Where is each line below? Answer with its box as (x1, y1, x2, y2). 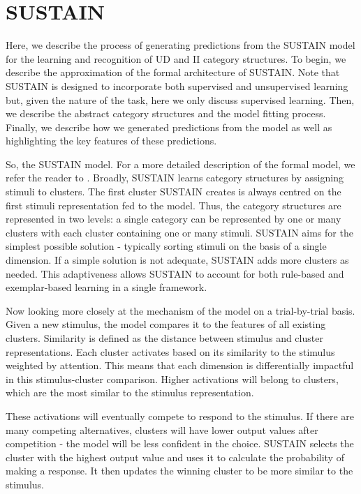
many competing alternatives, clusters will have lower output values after (6, 422, 318, 437)
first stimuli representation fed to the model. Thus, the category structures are (6, 197, 341, 212)
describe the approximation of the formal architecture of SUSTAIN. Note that (6, 65, 340, 80)
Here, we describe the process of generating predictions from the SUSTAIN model (6, 38, 355, 52)
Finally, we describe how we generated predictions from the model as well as (6, 119, 332, 134)
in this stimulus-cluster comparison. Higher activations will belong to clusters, (6, 371, 339, 386)
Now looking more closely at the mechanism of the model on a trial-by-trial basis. (6, 303, 355, 317)
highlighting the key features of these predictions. (6, 133, 217, 148)
